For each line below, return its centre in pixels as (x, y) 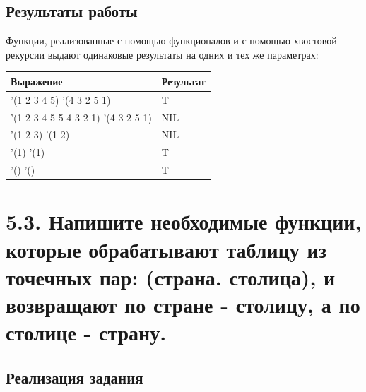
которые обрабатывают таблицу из (166, 249)
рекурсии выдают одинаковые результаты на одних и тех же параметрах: (162, 54)
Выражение (37, 81)
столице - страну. (86, 332)
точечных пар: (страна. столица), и (171, 277)
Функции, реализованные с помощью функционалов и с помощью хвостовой (171, 41)
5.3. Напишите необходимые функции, (184, 221)
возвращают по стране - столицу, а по (183, 304)
